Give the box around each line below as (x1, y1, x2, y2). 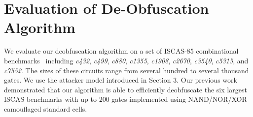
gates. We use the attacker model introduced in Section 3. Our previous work (4, 75, 237, 85)
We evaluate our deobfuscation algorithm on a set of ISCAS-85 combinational (4, 46, 239, 56)
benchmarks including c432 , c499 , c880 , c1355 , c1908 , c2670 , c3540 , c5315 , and (4, 55, 249, 65)
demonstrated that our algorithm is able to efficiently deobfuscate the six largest (4, 84, 247, 94)
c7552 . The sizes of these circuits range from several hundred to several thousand (4, 65, 249, 75)
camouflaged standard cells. (4, 103, 87, 114)
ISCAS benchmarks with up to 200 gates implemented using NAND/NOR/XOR (4, 94, 247, 104)
